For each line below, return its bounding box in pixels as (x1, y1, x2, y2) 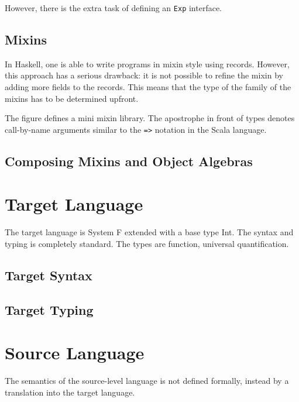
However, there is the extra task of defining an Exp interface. (5, 2, 222, 13)
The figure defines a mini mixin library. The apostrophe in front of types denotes (5, 112, 295, 124)
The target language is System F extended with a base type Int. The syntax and (5, 226, 294, 238)
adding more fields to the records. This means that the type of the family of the (5, 81, 291, 93)
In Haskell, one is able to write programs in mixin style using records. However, (5, 57, 290, 70)
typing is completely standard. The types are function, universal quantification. (5, 237, 289, 249)
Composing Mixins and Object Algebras (5, 152, 253, 170)
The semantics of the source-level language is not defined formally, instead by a (5, 374, 289, 387)
